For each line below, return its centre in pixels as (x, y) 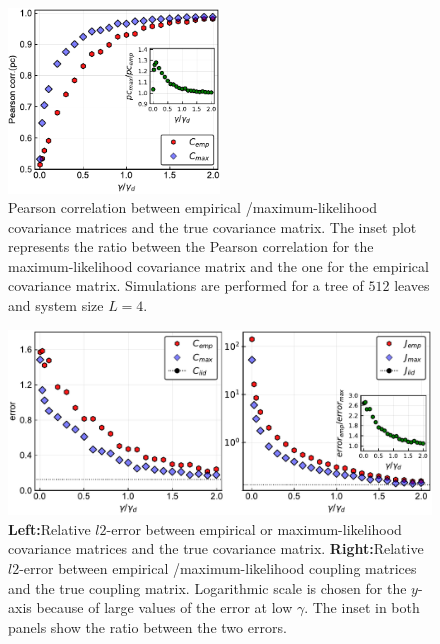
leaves (412, 285)
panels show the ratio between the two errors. (147, 626)
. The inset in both (362, 607)
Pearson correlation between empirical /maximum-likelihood (193, 207)
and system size (56, 305)
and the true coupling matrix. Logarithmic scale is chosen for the (207, 587)
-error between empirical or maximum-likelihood (254, 528)
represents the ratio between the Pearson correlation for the (191, 246)
